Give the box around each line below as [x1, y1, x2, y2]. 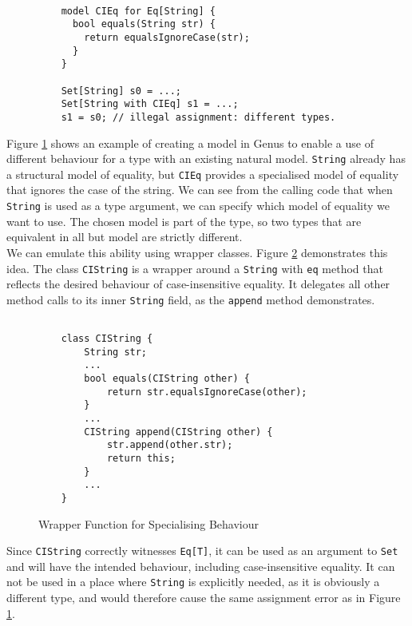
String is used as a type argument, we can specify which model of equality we [6, 197, 390, 214]
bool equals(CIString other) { [84, 373, 250, 385]
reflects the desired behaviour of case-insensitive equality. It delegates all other [6, 275, 390, 292]
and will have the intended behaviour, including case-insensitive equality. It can [6, 557, 395, 574]
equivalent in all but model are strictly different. [6, 228, 243, 245]
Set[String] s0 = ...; [61, 85, 181, 97]
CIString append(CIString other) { [84, 426, 273, 438]
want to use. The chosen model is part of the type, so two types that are [6, 212, 362, 229]
